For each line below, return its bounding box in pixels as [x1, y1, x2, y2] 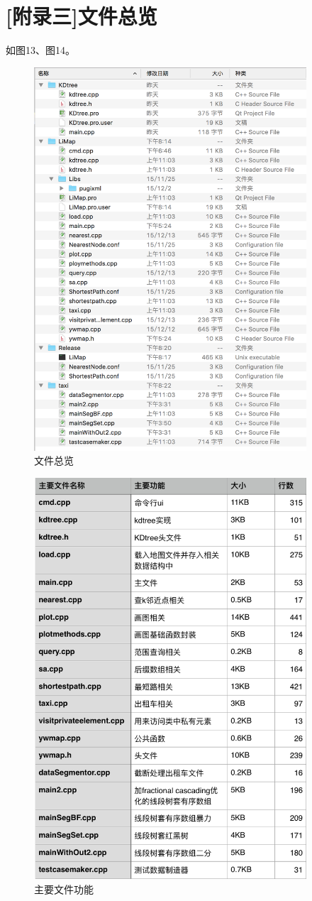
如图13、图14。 [6, 43, 75, 58]
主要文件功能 [34, 881, 94, 896]
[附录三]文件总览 [6, 1, 157, 31]
